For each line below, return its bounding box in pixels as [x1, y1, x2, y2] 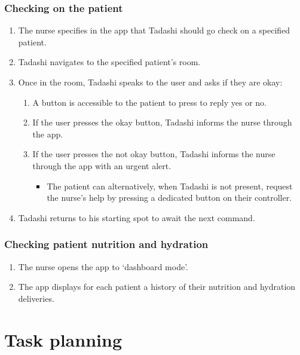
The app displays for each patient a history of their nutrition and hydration [18, 280, 296, 293]
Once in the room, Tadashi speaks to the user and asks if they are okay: [18, 76, 283, 88]
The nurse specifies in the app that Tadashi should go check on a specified [18, 24, 290, 36]
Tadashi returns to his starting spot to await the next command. [18, 211, 255, 224]
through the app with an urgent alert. [32, 159, 172, 172]
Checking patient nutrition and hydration [4, 237, 209, 252]
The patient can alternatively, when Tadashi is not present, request [47, 179, 293, 192]
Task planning [4, 327, 122, 351]
